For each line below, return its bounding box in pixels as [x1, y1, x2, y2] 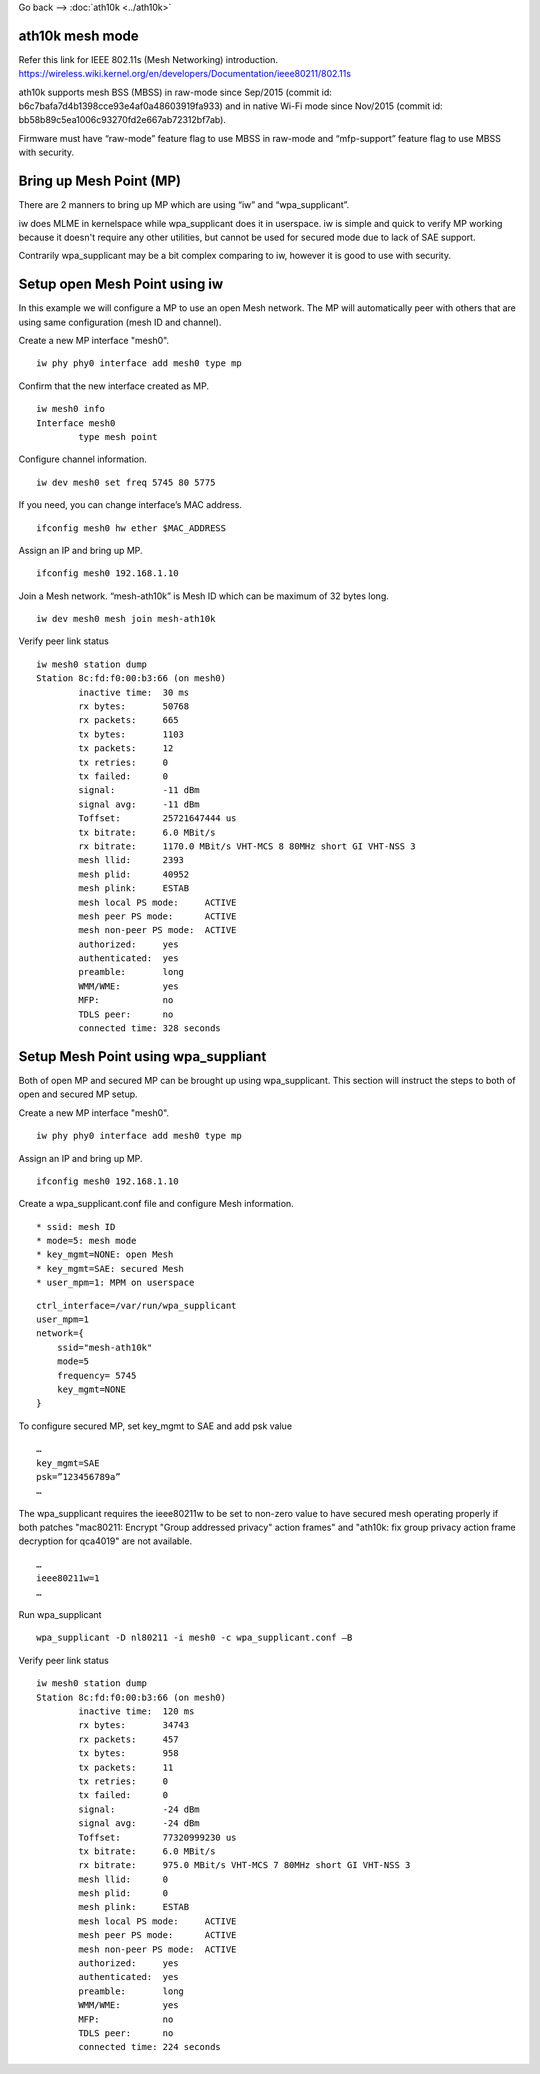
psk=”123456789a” [36, 1471, 121, 1482]
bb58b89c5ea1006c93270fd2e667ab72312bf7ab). [18, 114, 227, 126]
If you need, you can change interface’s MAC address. [18, 499, 243, 511]
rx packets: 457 [78, 1733, 179, 1745]
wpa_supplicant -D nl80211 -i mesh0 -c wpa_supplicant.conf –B [36, 1632, 353, 1644]
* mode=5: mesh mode [36, 1235, 137, 1247]
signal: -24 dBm [78, 1803, 200, 1815]
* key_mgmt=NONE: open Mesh [36, 1249, 174, 1260]
